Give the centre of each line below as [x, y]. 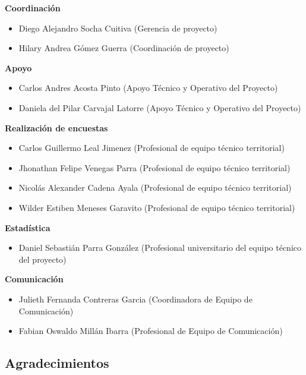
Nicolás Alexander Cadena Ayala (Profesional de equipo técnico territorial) [155, 187]
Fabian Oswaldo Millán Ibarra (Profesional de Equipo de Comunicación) [151, 331]
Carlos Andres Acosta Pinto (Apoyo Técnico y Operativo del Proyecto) [148, 88]
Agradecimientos [57, 363]
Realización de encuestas [56, 127]
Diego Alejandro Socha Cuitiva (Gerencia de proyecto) [118, 28]
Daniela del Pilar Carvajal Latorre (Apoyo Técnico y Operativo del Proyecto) [160, 107]
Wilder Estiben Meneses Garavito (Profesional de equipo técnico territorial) [157, 207]
